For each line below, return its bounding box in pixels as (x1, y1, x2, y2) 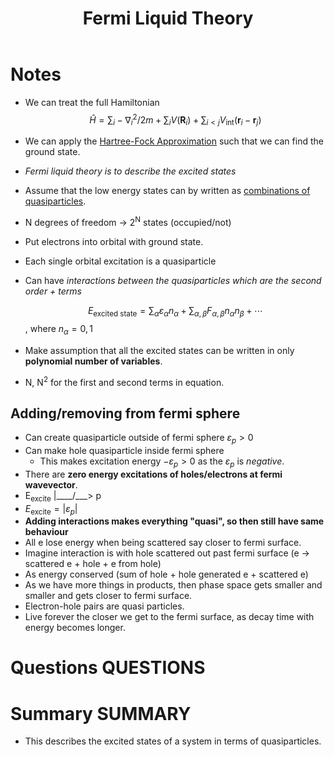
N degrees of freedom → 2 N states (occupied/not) (24, 215, 232, 229)
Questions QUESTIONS (10, 657, 206, 679)
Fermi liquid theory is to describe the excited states (24, 165, 237, 177)
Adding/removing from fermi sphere (10, 405, 241, 422)
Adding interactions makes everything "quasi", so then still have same (24, 515, 325, 527)
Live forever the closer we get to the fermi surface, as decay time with (24, 611, 315, 623)
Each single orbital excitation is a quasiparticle (24, 255, 217, 267)
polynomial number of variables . (24, 355, 163, 367)
